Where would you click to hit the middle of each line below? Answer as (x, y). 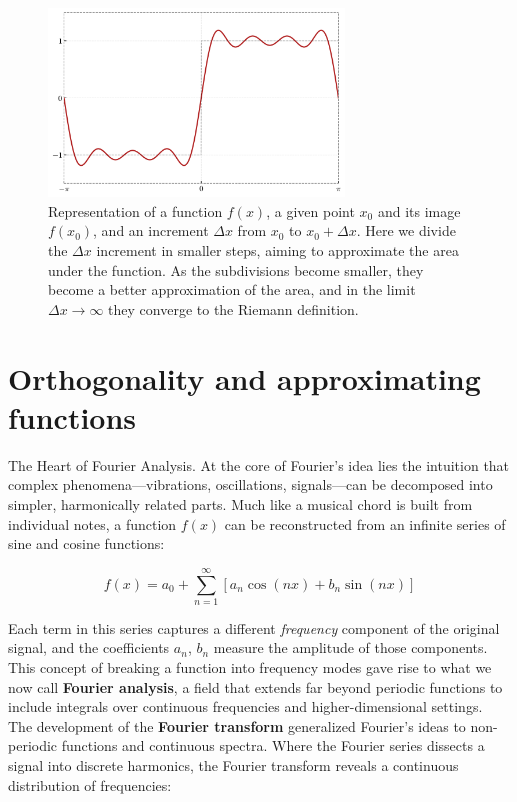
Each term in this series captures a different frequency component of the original (254, 627)
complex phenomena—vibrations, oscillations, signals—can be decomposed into (250, 484)
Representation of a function (135, 210)
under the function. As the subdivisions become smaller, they (236, 269)
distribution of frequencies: (90, 784)
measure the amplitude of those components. (350, 647)
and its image (419, 210)
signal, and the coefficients (89, 647)
